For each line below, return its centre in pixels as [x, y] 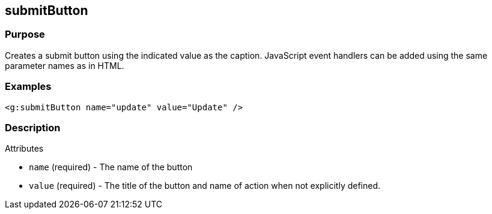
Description [33, 127]
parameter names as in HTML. [65, 65]
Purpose [25, 34]
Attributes [24, 149]
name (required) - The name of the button [111, 167]
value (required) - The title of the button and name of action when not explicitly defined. [205, 186]
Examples [28, 87]
